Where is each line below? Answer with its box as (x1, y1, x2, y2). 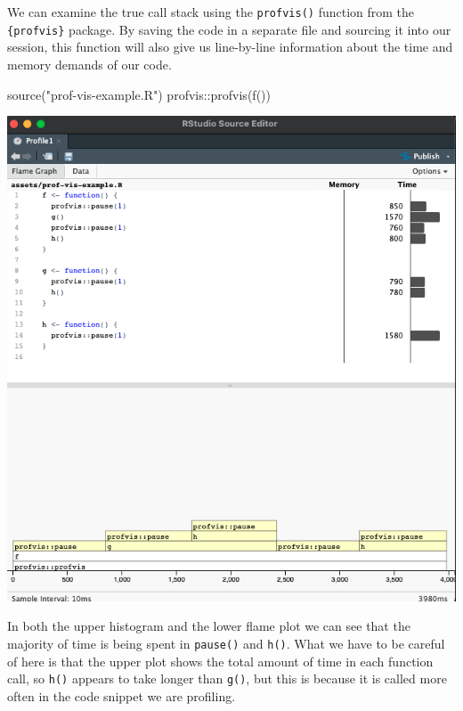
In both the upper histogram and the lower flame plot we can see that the (7, 617, 410, 635)
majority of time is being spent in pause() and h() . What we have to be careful (7, 634, 445, 653)
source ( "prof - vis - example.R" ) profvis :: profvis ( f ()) (7, 85, 271, 103)
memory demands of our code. (7, 54, 172, 73)
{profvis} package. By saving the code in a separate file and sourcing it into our (7, 20, 451, 38)
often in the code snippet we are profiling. (7, 686, 236, 705)
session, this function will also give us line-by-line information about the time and (7, 37, 453, 56)
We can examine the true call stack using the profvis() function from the (7, 3, 415, 20)
